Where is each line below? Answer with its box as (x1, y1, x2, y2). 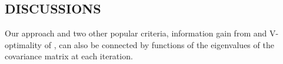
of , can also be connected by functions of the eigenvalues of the (44, 38, 274, 50)
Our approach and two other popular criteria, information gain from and (5, 27, 267, 39)
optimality (5, 38, 42, 50)
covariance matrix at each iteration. (5, 50, 133, 62)
